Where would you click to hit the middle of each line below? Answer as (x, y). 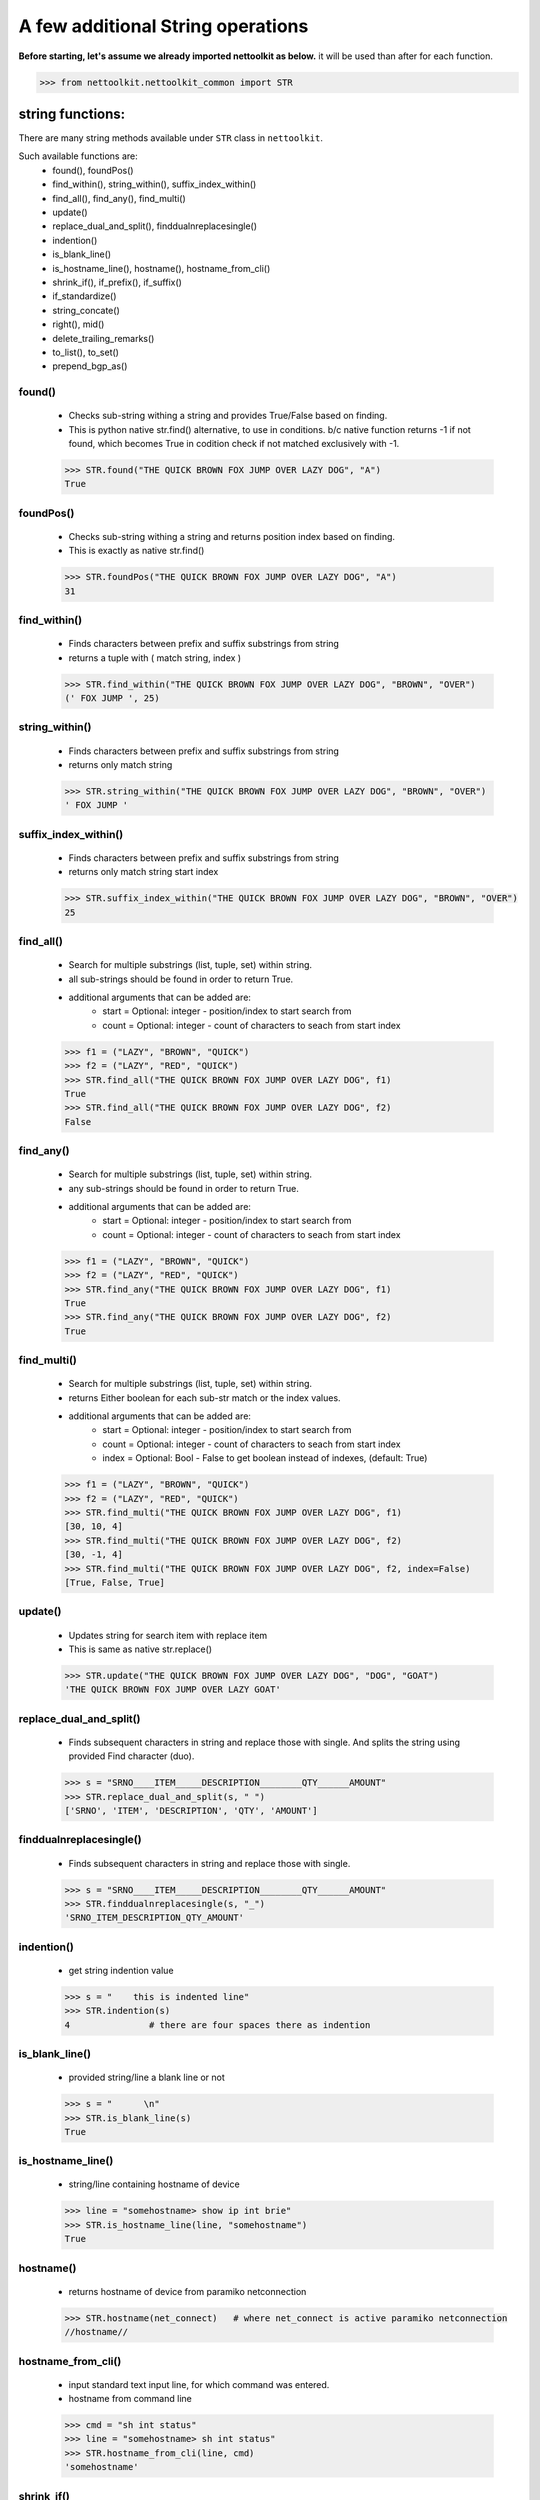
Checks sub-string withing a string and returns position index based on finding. (231, 536)
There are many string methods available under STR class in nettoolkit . (171, 138)
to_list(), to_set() (86, 352)
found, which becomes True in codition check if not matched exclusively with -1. (234, 444)
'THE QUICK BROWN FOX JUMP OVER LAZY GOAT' (173, 1689)
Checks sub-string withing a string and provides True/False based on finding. (228, 416)
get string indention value (121, 1970)
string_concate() (86, 310)
